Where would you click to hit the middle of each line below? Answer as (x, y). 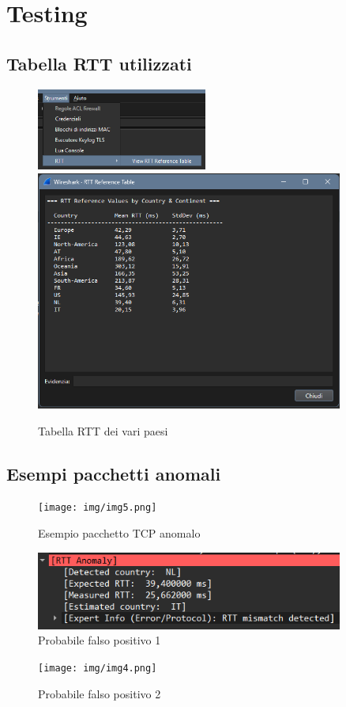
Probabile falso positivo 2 (100, 693)
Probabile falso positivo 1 (100, 640)
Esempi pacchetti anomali (114, 473)
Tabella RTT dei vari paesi (103, 430)
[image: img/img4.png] (98, 668)
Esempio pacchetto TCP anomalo (119, 533)
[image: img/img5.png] (98, 508)
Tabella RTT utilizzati (99, 63)
